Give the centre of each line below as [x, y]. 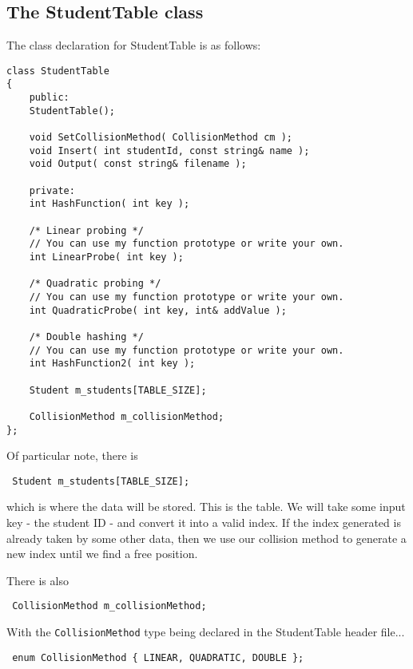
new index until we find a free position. [102, 554]
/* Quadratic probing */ [95, 284]
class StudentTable [58, 71]
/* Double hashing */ [86, 336]
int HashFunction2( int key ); [112, 364]
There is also [38, 580]
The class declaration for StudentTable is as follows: [134, 45]
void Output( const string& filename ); [138, 164]
